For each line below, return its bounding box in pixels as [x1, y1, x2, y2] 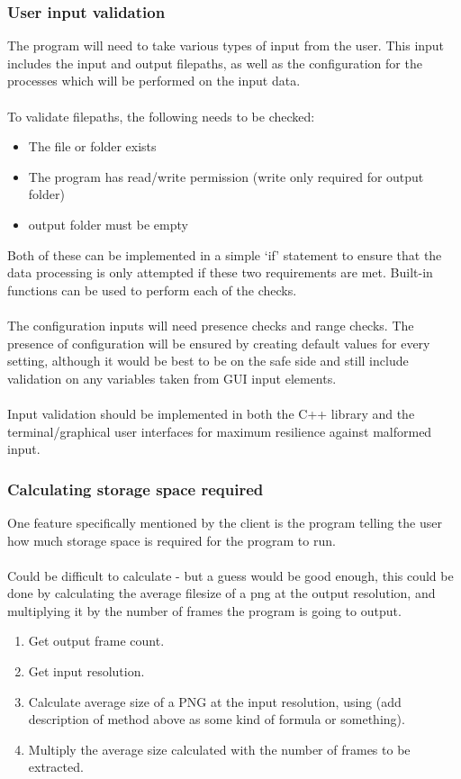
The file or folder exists [28, 137, 157, 156]
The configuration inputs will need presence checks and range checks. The [7, 315, 414, 334]
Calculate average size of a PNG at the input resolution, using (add [28, 692, 402, 711]
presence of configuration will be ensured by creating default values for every [7, 333, 430, 352]
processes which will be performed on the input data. [7, 71, 301, 90]
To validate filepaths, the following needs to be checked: [7, 106, 315, 125]
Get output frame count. [28, 631, 165, 650]
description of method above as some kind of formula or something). [28, 710, 405, 729]
